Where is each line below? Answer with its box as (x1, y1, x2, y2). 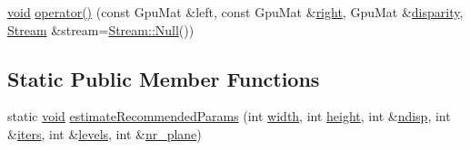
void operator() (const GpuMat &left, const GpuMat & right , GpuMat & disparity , (7, 3, 464, 21)
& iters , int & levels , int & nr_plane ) (7, 124, 202, 143)
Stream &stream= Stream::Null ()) (7, 20, 195, 39)
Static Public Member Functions (7, 64, 320, 92)
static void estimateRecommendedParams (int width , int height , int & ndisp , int (7, 107, 451, 126)
